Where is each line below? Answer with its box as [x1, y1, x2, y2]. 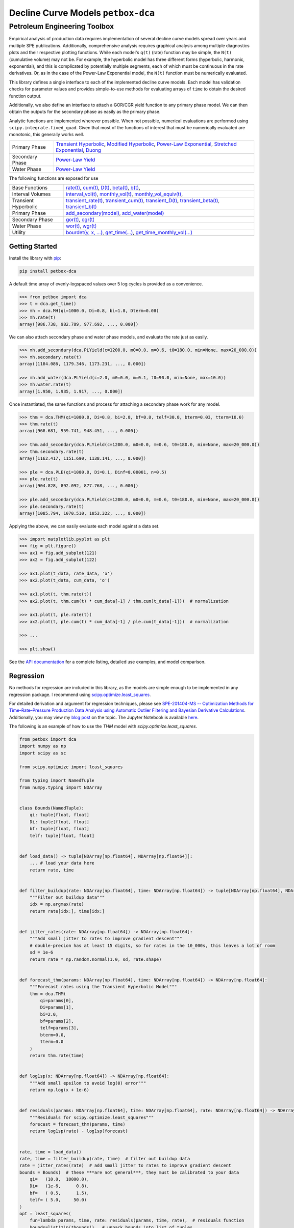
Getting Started [9, 242, 57, 251]
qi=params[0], [40, 998, 74, 1003]
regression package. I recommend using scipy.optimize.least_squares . [9, 692, 151, 698]
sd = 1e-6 [29, 949, 53, 955]
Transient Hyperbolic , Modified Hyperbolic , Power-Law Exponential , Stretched [55, 140, 237, 147]
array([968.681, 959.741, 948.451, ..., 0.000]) [19, 428, 139, 434]
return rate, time [29, 867, 74, 873]
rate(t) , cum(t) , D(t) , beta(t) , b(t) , [66, 184, 141, 191]
